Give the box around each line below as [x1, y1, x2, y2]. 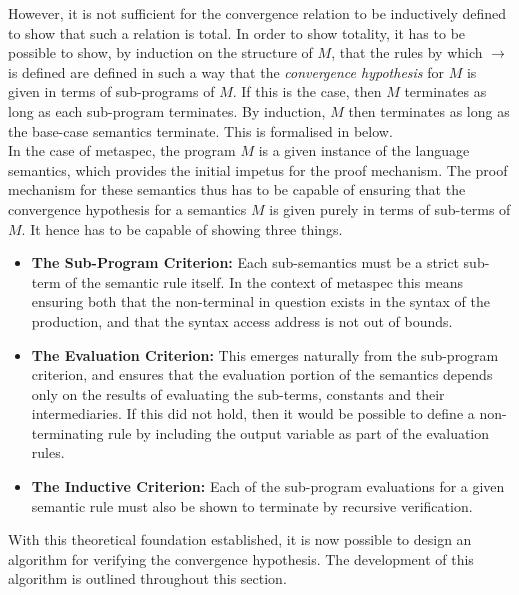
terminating [31, 422, 104, 443]
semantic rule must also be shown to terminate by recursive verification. [31, 495, 473, 516]
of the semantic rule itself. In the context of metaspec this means [65, 271, 464, 292]
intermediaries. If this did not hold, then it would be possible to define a [31, 403, 475, 424]
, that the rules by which [331, 42, 483, 63]
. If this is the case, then [232, 81, 382, 102]
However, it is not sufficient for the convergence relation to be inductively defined [8, 3, 507, 23]
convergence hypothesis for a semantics [8, 198, 247, 219]
